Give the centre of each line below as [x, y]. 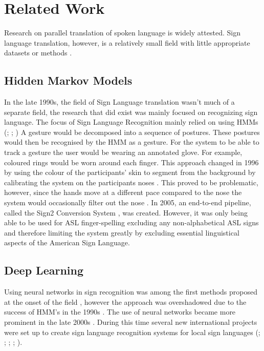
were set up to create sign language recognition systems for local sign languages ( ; [132, 332]
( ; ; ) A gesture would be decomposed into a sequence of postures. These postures [132, 132]
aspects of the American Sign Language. [67, 242]
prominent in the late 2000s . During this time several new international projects [131, 322]
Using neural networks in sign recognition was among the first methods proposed [131, 292]
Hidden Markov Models [68, 80]
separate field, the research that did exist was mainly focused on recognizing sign [131, 112]
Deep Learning [44, 270]
